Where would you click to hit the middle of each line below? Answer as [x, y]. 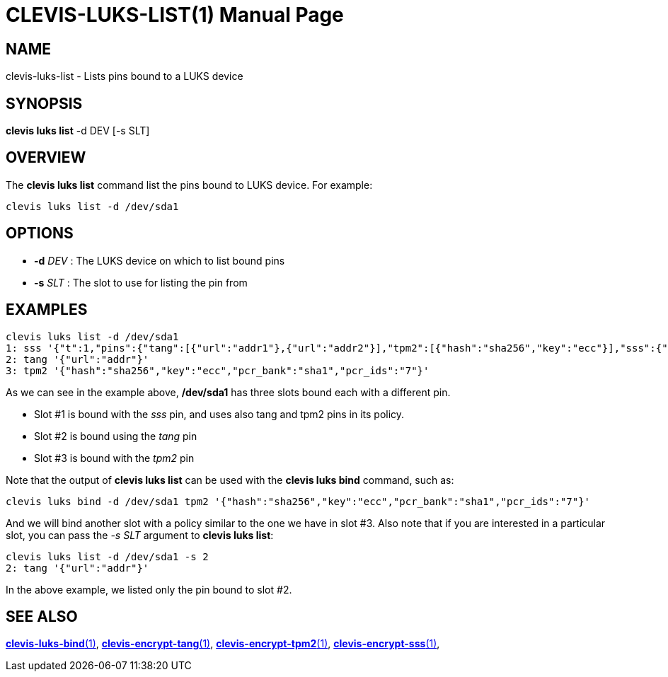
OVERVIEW [46, 158]
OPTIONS [40, 233]
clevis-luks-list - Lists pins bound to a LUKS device [125, 76]
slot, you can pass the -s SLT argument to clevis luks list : [140, 535]
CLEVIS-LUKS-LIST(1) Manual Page [175, 15]
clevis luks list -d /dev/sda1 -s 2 [107, 556]
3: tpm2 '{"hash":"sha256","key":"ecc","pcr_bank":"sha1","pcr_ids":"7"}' [218, 370]
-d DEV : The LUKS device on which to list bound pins [160, 260]
